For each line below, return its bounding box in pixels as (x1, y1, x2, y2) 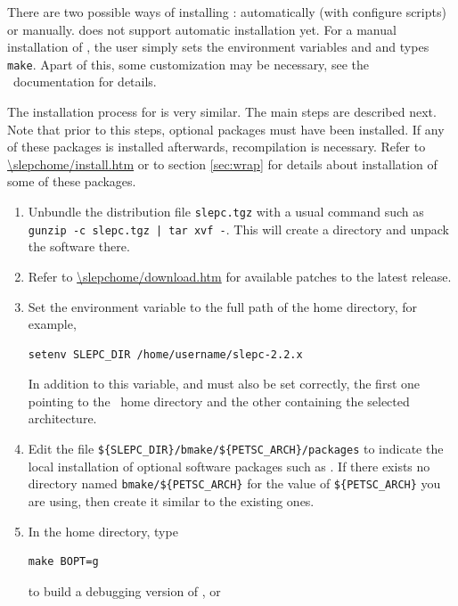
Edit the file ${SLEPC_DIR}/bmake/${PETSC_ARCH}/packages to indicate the (28, 439, 444, 458)
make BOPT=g (28, 555, 99, 569)
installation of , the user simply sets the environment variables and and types (7, 37, 429, 56)
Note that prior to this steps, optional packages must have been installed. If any (7, 119, 445, 138)
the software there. (28, 237, 130, 256)
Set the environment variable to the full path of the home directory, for (28, 297, 417, 315)
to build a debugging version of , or (28, 581, 221, 600)
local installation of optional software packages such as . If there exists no (28, 456, 430, 475)
